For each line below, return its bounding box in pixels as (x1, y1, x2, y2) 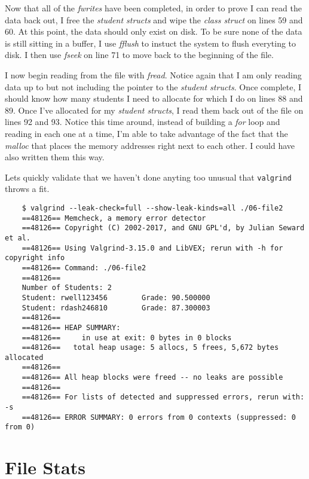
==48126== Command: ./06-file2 (22, 263, 146, 272)
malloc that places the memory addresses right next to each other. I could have (5, 139, 295, 151)
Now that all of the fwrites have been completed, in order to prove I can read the (5, 2, 302, 14)
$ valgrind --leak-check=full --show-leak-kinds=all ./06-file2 (22, 203, 283, 212)
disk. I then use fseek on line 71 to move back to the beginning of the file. (5, 48, 274, 61)
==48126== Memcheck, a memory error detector (22, 213, 206, 222)
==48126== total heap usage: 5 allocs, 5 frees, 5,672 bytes (22, 343, 279, 352)
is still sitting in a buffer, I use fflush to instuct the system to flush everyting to (5, 36, 296, 49)
